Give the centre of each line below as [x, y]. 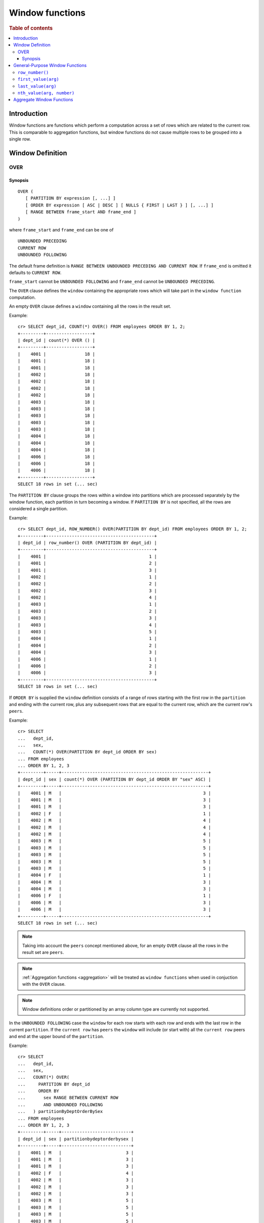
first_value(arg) [38, 79]
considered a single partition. [38, 509]
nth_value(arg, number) [46, 93]
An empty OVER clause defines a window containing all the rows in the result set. [90, 306]
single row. [20, 139]
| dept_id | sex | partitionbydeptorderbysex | [76, 1139]
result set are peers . [43, 952]
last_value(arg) [37, 86]
